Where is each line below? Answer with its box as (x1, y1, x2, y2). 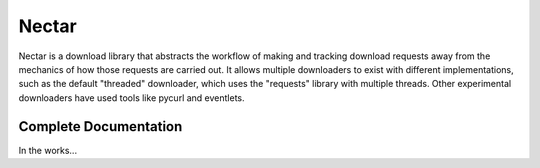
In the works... (18, 144, 78, 156)
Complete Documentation (18, 118, 183, 135)
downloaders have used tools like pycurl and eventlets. (18, 91, 245, 104)
